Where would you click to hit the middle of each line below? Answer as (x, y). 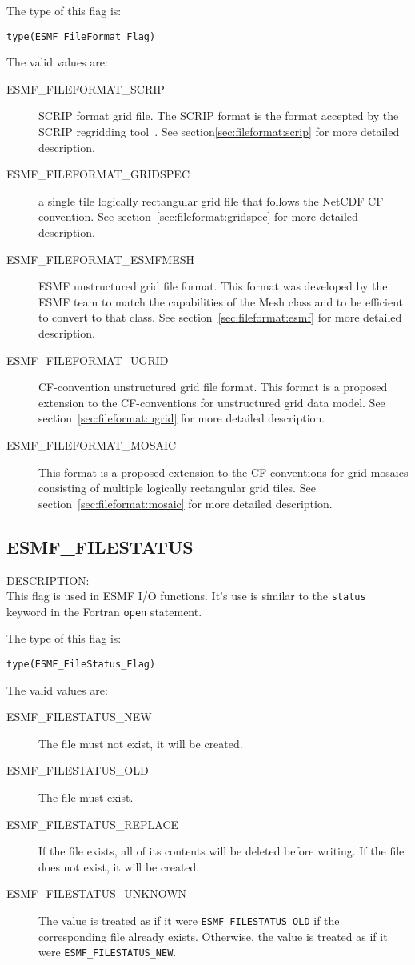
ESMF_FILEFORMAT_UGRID (88, 360)
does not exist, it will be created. (119, 866)
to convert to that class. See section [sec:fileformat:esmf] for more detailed (220, 317)
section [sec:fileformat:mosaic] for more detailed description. (186, 503)
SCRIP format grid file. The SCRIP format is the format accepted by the (219, 116)
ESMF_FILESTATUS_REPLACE (93, 824)
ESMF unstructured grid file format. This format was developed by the (213, 286)
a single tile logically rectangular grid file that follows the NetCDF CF (211, 200)
